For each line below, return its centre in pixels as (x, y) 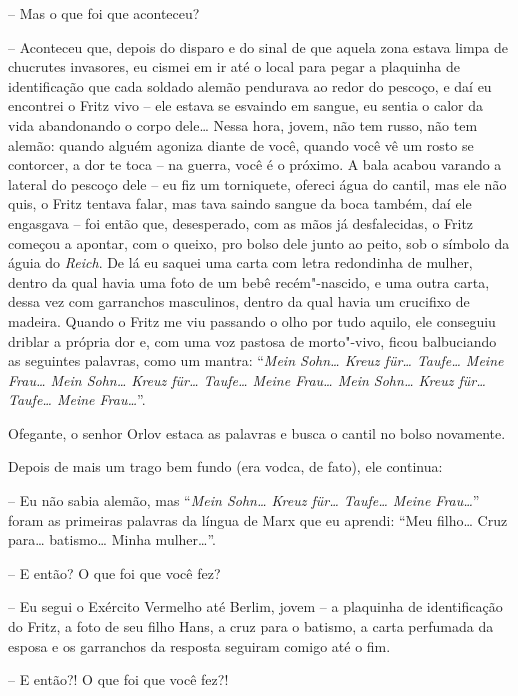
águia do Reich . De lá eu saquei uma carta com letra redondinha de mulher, (240, 262)
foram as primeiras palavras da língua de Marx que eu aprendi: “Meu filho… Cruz (258, 519)
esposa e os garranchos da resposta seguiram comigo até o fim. (199, 645)
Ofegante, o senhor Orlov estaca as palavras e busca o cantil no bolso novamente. (257, 432)
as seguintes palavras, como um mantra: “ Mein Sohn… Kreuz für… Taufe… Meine (256, 360)
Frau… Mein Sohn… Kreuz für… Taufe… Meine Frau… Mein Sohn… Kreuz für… (247, 379)
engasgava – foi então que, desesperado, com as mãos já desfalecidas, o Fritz (241, 222)
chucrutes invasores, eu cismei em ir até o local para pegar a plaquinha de (234, 66)
